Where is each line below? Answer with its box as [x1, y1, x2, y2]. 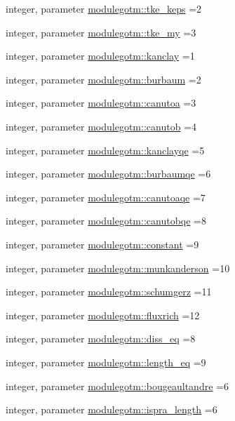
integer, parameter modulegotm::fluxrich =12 [6, 307, 200, 322]
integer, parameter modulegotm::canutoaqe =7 [6, 189, 206, 204]
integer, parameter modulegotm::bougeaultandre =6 [6, 378, 229, 393]
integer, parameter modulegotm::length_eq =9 [6, 354, 206, 369]
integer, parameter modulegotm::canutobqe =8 [6, 213, 206, 228]
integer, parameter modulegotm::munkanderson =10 [6, 260, 230, 275]
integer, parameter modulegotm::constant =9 [6, 236, 199, 251]
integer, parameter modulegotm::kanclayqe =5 [6, 142, 205, 157]
